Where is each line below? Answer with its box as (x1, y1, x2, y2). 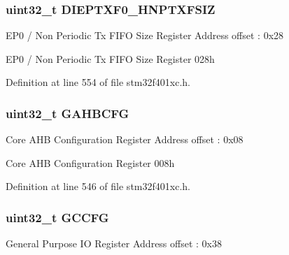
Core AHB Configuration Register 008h (6, 155, 175, 170)
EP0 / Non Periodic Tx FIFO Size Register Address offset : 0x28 (6, 28, 284, 43)
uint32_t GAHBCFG (6, 104, 129, 122)
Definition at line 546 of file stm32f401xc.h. (6, 179, 190, 194)
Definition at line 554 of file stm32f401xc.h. (6, 75, 190, 89)
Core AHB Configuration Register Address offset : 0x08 (6, 132, 244, 147)
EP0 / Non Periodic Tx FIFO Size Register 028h (6, 51, 215, 66)
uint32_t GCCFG (6, 208, 109, 226)
